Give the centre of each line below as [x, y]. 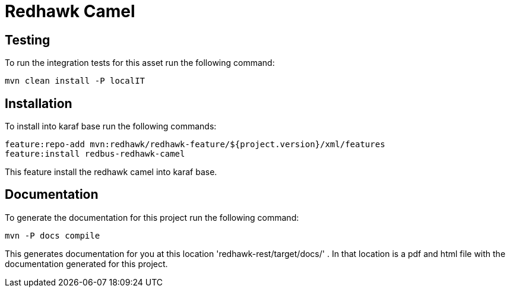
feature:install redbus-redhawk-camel [95, 154]
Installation [39, 103]
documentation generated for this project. [86, 264]
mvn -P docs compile [53, 235]
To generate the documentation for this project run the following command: [152, 217]
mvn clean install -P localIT [75, 81]
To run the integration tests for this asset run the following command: [140, 63]
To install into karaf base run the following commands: [111, 126]
